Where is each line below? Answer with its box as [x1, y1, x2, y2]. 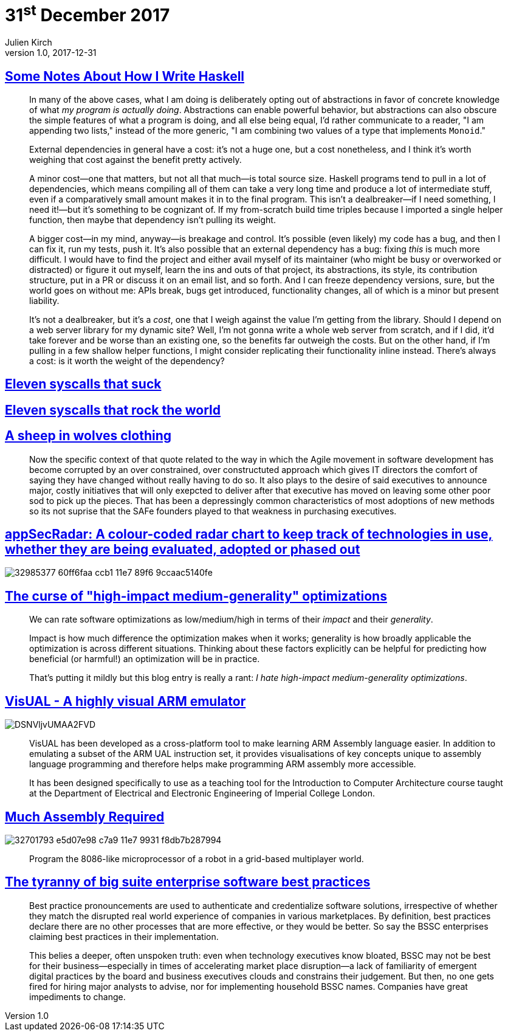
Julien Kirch [5, 37, 52, 48]
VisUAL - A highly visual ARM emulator [5, 693, 246, 709]
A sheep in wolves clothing [5, 428, 172, 444]
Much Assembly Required [5, 809, 165, 824]
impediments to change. [29, 991, 126, 1002]
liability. [29, 295, 60, 306]
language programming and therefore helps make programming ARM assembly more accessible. [29, 759, 416, 770]
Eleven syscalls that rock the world [5, 402, 221, 418]
